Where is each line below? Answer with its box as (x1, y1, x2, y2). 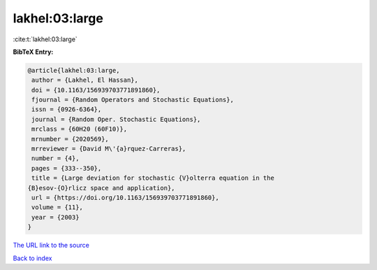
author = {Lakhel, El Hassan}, (31, 76, 139, 84)
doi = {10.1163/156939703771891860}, (31, 86, 161, 94)
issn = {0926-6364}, (31, 106, 102, 113)
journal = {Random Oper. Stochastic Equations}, (31, 115, 201, 123)
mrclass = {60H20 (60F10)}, (31, 125, 128, 133)
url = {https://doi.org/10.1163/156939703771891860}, (31, 194, 219, 201)
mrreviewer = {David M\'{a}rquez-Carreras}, (31, 145, 186, 153)
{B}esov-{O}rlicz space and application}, (27, 184, 175, 192)
